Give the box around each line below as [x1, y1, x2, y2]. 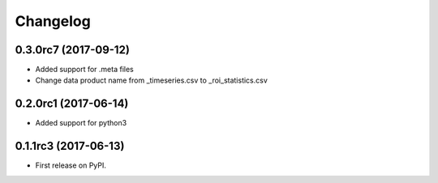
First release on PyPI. [35, 160, 107, 170]
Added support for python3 [35, 118, 127, 128]
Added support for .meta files [35, 65, 134, 74]
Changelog [15, 12, 91, 30]
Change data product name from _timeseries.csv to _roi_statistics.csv [35, 75, 268, 85]
